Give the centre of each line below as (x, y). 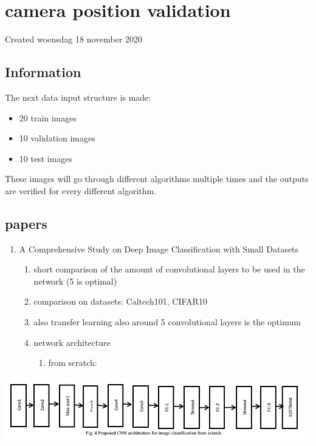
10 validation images (57, 138)
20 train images (48, 117)
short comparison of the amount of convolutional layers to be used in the (169, 269)
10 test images (46, 158)
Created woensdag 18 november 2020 (74, 39)
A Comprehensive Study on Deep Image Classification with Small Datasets (159, 248)
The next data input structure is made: (78, 97)
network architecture (72, 342)
